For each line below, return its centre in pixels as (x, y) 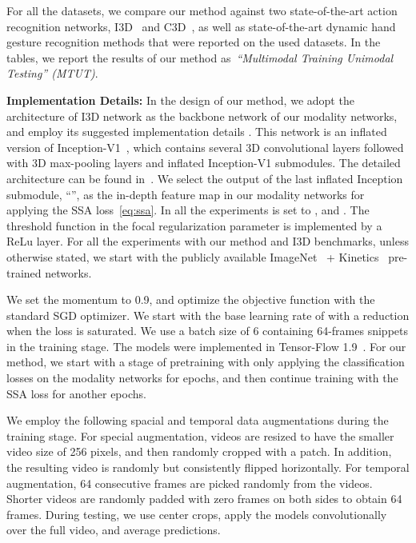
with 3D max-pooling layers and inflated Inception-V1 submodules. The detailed (204, 163)
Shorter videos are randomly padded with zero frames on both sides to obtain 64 (204, 499)
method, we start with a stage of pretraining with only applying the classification (206, 362)
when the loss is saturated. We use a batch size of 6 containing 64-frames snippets (207, 331)
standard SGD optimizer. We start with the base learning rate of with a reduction (208, 315)
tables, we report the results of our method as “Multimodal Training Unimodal (200, 57)
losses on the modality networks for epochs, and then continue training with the (202, 378)
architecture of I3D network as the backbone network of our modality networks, (202, 116)
